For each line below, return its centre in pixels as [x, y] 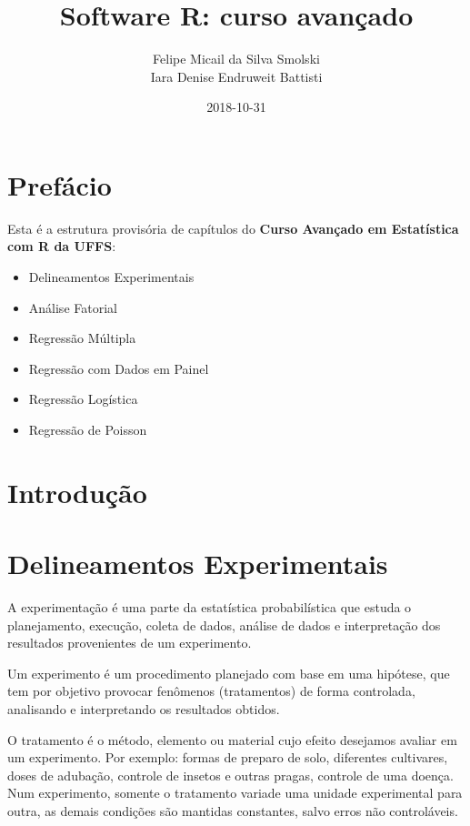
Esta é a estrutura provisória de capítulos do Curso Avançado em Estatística [233, 228]
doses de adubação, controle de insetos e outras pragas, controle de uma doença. [230, 775]
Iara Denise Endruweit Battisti [236, 76]
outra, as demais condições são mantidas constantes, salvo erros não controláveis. [233, 811]
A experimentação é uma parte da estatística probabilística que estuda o [210, 607]
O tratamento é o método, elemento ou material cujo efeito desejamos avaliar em [232, 739]
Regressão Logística [83, 399]
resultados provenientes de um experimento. [130, 643]
